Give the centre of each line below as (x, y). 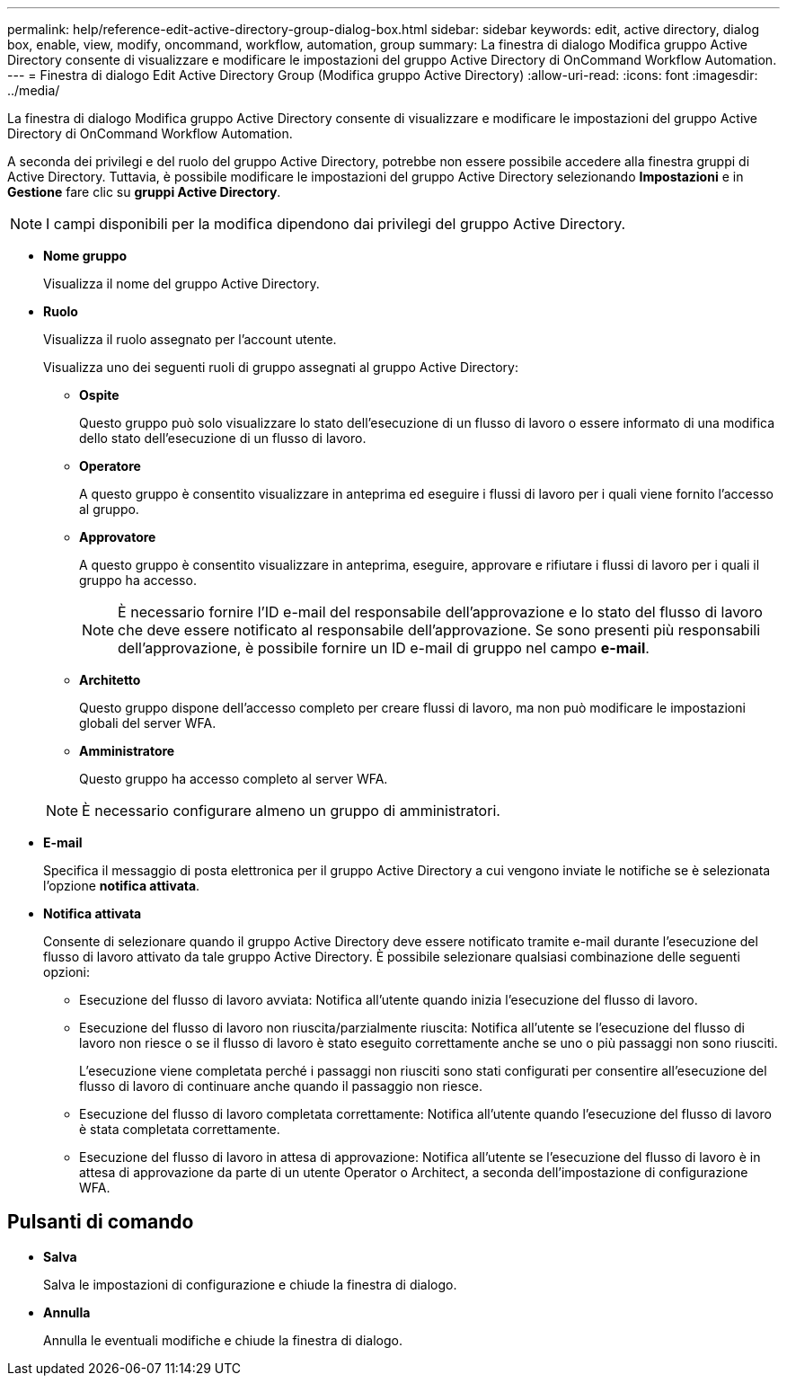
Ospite (99, 395)
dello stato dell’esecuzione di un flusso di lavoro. (223, 438)
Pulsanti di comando (101, 1222)
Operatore (110, 466)
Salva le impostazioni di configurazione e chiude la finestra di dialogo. (250, 1284)
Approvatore (118, 537)
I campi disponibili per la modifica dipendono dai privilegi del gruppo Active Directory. (336, 224)
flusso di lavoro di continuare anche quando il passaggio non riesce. (281, 1086)
